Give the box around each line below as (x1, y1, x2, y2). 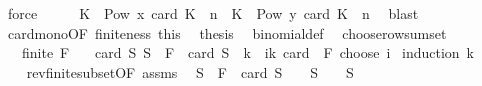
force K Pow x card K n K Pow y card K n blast (7, 3, 419, 23)
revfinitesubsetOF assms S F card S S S (26, 61, 354, 82)
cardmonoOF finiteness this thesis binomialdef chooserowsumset (7, 22, 447, 43)
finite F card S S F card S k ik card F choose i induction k (21, 42, 474, 63)
